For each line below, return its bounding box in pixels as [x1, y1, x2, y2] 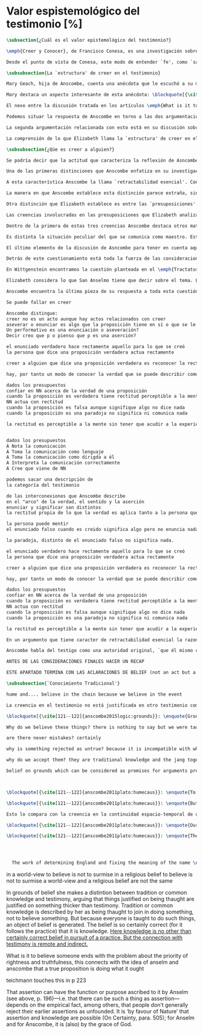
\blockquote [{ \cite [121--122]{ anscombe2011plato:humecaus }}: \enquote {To [6, 789, 196, 795]
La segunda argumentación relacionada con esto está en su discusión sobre [6, 124, 201, 131]
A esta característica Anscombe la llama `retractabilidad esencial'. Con [6, 179, 199, 185]
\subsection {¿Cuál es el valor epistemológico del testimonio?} [6, 37, 172, 43]
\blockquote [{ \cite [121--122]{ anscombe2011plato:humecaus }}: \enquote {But [6, 800, 199, 806]
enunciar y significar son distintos [6, 504, 101, 510]
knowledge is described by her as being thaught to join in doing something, [6, 908, 194, 915]
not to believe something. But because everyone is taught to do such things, [6, 915, 196, 922]
